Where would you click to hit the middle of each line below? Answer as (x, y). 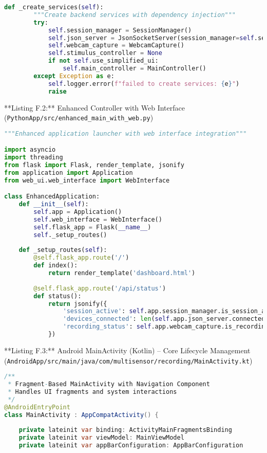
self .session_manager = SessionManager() (120, 30)
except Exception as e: (74, 76)
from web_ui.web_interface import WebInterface (87, 180)
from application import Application (69, 173)
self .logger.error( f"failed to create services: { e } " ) (144, 84)
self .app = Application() (78, 212)
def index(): (56, 266)
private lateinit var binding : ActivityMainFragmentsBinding (125, 430)
